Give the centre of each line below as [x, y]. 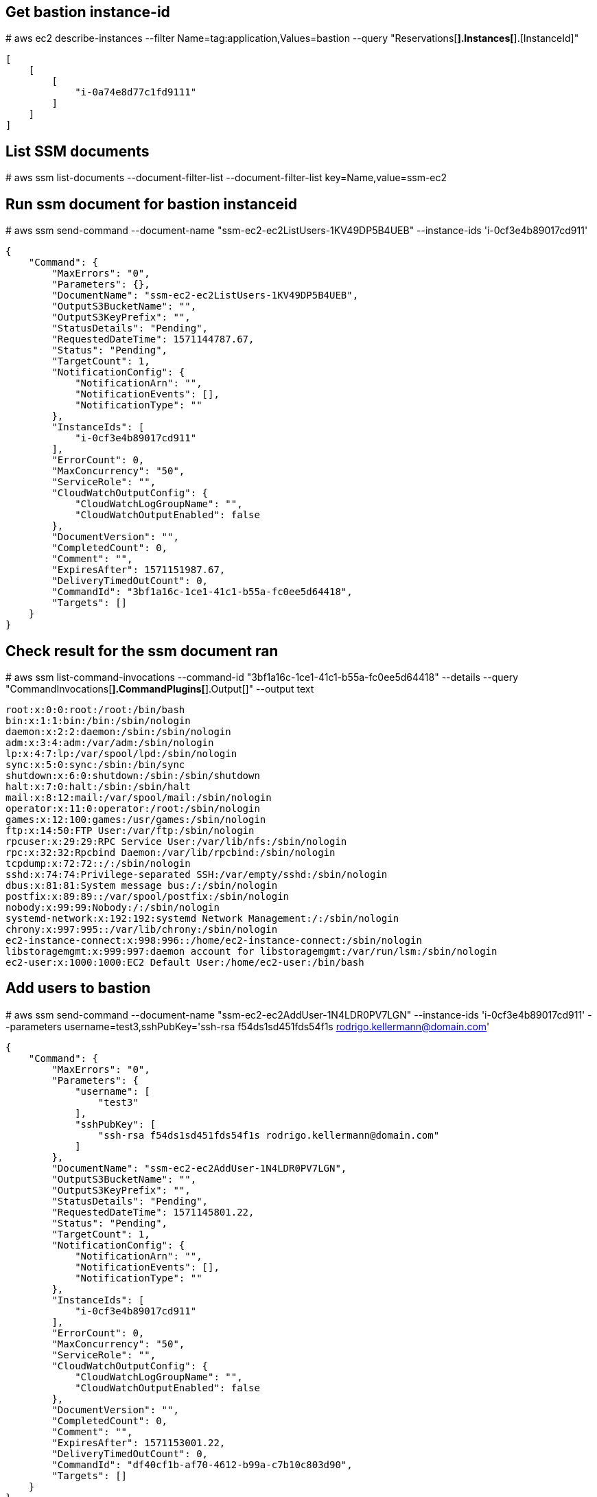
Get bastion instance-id [88, 12]
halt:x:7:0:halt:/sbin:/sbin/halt [98, 786]
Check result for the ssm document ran [142, 651]
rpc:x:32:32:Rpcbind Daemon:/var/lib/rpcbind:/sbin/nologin [171, 852]
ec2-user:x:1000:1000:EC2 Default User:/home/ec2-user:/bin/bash [185, 962]
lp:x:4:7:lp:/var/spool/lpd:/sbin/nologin [121, 753]
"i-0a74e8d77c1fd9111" [136, 92]
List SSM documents [78, 151]
